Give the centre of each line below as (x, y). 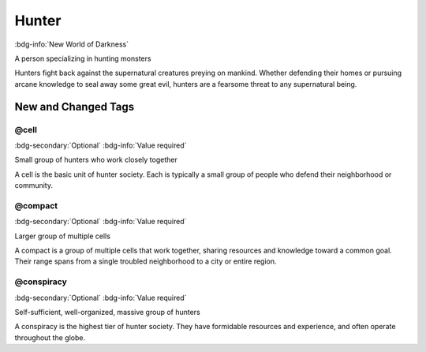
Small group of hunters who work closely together (96, 160)
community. (34, 185)
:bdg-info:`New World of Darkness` (72, 44)
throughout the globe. (50, 337)
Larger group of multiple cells (62, 236)
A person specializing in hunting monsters (83, 58)
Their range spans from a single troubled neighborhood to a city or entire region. (146, 261)
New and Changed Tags (75, 107)
